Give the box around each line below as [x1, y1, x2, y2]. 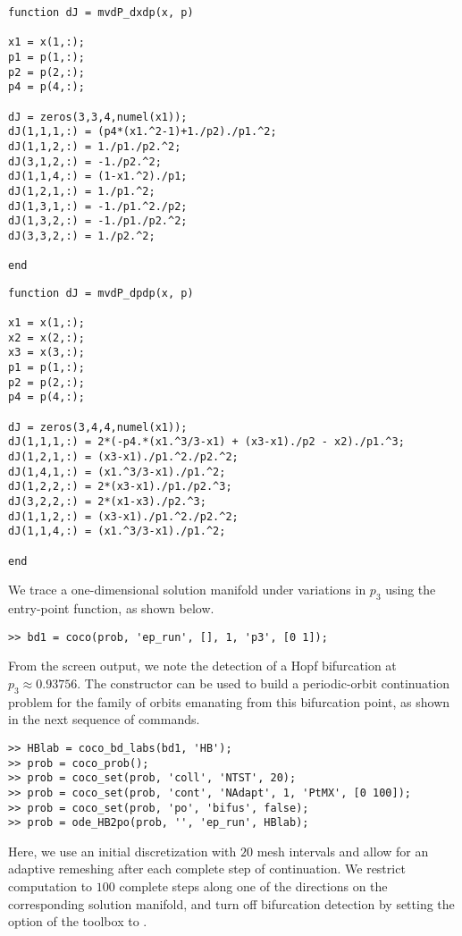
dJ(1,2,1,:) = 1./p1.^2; [8, 184, 155, 198]
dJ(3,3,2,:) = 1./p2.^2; [8, 229, 155, 242]
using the [385, 580, 436, 599]
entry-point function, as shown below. [8, 599, 214, 618]
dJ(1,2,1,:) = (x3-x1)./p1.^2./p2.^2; [8, 451, 239, 464]
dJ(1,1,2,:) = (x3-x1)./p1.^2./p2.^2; [8, 510, 239, 523]
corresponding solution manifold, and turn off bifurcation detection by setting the [8, 894, 455, 913]
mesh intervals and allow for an [256, 841, 429, 860]
